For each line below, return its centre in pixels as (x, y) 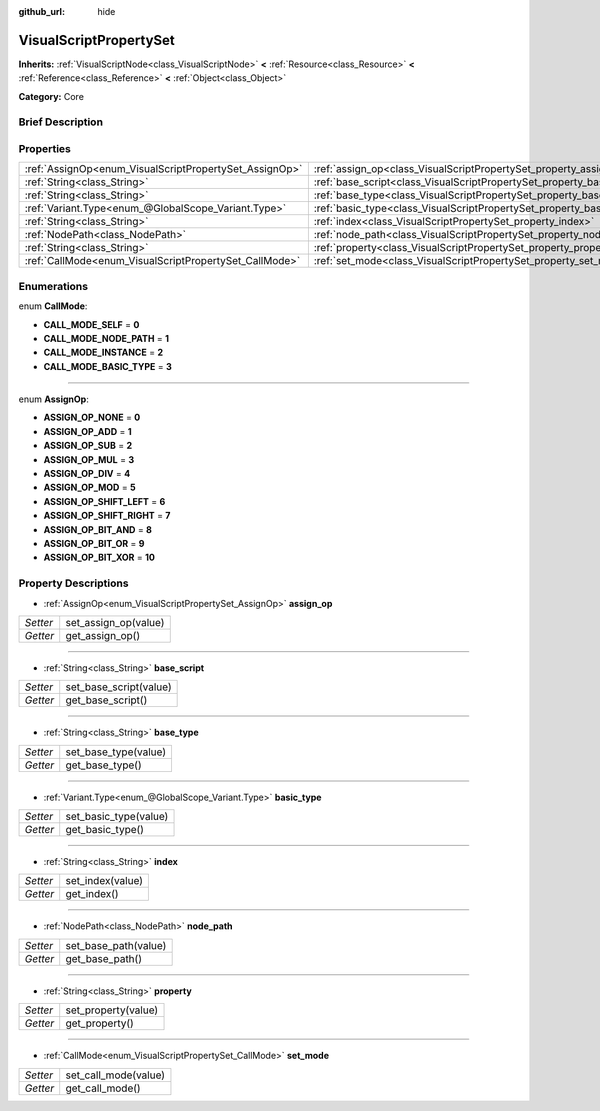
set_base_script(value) (118, 687)
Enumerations (53, 286)
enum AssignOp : (53, 399)
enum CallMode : (53, 306)
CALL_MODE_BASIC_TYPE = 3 (107, 366)
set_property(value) (112, 1010)
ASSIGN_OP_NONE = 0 (92, 417)
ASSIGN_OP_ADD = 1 (87, 431)
